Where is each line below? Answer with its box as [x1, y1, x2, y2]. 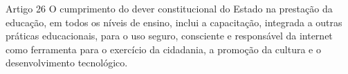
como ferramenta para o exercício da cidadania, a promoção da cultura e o [6, 41, 321, 56]
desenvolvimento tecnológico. [6, 55, 128, 70]
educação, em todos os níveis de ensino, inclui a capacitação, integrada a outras [6, 15, 342, 29]
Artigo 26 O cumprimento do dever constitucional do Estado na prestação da [6, 1, 333, 15]
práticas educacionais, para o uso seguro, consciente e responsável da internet [6, 28, 333, 43]
